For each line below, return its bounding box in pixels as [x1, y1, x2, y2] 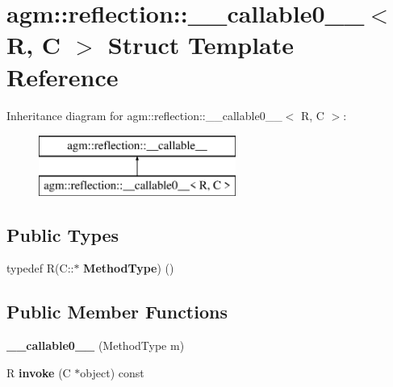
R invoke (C [6, 364, 71, 381]
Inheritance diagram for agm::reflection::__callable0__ [6, 106, 282, 123]
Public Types [6, 222, 119, 247]
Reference [6, 60, 119, 93]
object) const [80, 364, 144, 381]
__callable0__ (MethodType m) [6, 337, 185, 354]
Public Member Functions [6, 299, 228, 324]
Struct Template [107, 28, 295, 61]
